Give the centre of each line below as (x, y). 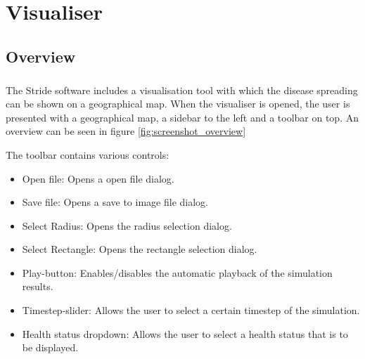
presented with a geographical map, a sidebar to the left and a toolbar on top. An (182, 117)
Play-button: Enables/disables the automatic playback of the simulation (177, 272)
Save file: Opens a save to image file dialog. (115, 202)
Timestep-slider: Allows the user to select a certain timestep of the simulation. (191, 310)
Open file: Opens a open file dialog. (98, 178)
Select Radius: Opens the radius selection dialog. (127, 225)
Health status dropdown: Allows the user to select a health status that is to (185, 333)
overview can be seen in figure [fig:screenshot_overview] (126, 131)
